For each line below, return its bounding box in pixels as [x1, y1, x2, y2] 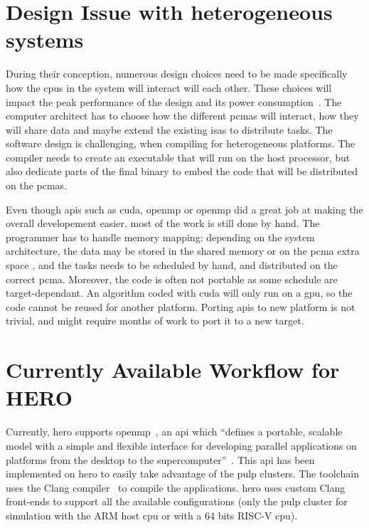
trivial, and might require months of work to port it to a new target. [6, 313, 304, 328]
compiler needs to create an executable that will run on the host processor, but [6, 149, 351, 164]
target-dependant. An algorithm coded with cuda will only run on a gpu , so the [6, 285, 353, 300]
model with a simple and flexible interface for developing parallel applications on [6, 438, 357, 453]
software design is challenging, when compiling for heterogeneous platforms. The [6, 136, 355, 151]
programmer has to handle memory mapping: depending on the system [6, 229, 315, 244]
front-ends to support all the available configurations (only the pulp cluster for [6, 494, 348, 509]
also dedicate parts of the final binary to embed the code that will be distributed [6, 164, 358, 179]
